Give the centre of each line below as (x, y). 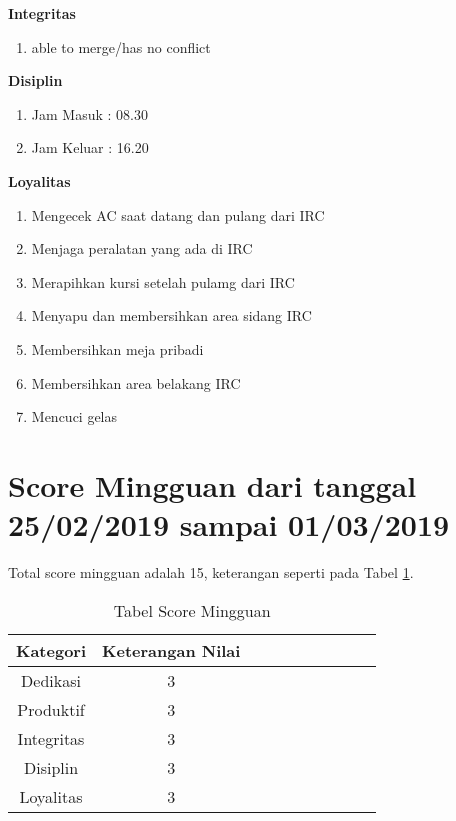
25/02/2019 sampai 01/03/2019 (229, 524)
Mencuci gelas (74, 416)
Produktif (51, 709)
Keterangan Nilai (171, 650)
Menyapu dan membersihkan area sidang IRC (171, 315)
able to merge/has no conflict (121, 46)
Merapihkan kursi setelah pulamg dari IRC (163, 281)
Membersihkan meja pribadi (117, 348)
